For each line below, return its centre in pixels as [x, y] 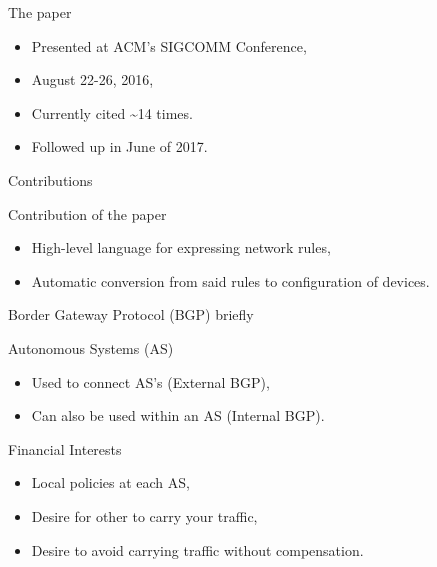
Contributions [50, 179]
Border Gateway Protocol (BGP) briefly [131, 314]
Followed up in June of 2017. [119, 146]
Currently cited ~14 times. [112, 112]
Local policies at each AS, [110, 482]
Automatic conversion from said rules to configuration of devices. [230, 280]
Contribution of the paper [87, 213]
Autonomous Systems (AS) [91, 347]
